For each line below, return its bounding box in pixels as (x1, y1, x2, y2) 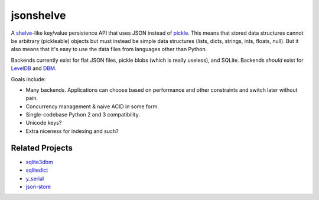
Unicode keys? (25, 119, 62, 126)
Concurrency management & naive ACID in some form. (25, 103, 159, 110)
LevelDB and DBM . (11, 65, 57, 72)
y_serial (25, 175, 44, 182)
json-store (25, 183, 51, 190)
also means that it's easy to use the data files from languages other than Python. (11, 46, 207, 53)
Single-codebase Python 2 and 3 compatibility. (25, 111, 140, 118)
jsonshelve (11, 9, 66, 22)
